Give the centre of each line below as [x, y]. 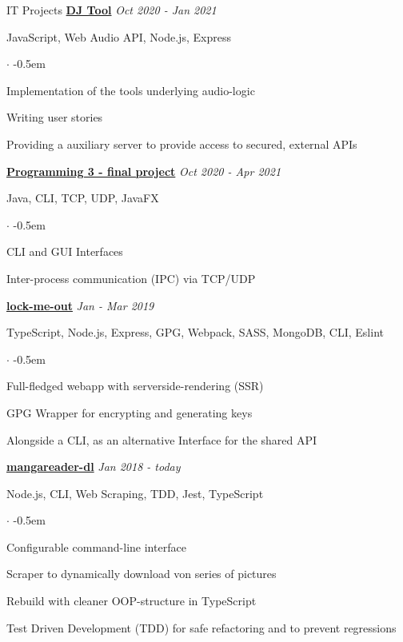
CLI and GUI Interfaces [65, 251]
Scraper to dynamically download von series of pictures [142, 574]
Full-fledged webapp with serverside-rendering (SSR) [135, 386]
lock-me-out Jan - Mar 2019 [80, 305]
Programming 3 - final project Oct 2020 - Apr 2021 [144, 171]
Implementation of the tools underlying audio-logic [131, 90]
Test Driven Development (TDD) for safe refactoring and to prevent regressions [201, 627]
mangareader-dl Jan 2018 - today [94, 467]
